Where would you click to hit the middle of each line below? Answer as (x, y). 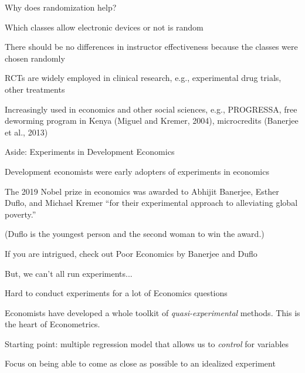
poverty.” (21, 214)
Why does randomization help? (61, 7)
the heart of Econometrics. (52, 324)
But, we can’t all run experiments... (69, 273)
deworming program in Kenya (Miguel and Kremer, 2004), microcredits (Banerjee (152, 121)
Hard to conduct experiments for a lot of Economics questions (116, 293)
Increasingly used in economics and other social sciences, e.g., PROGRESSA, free (151, 109)
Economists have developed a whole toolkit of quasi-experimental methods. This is (152, 312)
